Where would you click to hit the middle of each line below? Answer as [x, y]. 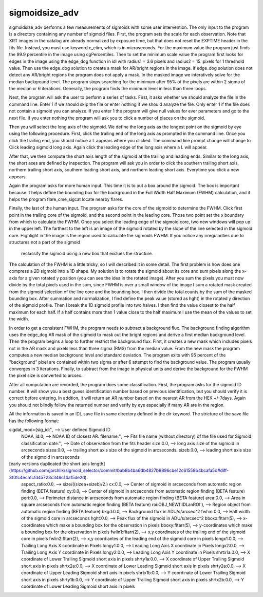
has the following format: [34, 421]
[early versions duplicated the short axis [49, 464]
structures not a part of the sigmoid [45, 242]
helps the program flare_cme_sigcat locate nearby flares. [66, 199]
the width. [19, 319]
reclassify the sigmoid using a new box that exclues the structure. [87, 253]
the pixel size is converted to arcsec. [46, 375]
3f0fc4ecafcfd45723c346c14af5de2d [47, 477]
